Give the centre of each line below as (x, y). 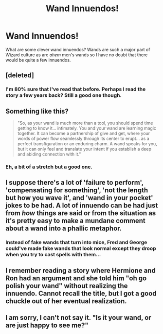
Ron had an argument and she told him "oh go (76, 278)
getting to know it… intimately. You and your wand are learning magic (87, 128)
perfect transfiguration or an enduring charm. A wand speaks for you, (87, 144)
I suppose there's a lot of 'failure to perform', (75, 183)
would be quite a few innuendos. (38, 60)
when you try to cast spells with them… (53, 255)
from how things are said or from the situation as (81, 213)
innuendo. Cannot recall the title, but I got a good (81, 293)
